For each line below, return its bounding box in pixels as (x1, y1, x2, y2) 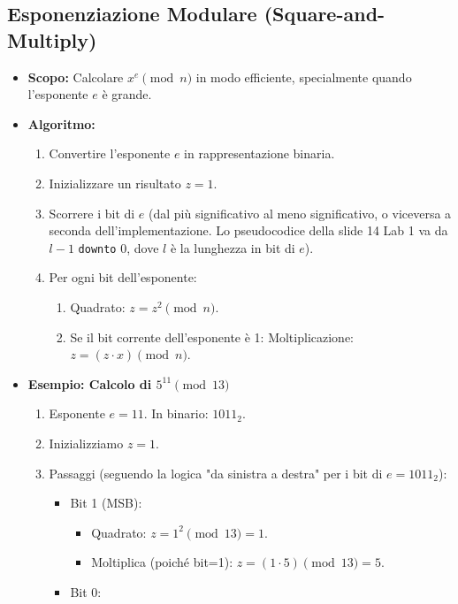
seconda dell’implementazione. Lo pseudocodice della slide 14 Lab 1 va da (49, 221, 448, 240)
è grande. (102, 85, 152, 103)
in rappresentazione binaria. (184, 144, 335, 163)
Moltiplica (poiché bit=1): (91, 553, 233, 571)
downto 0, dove (78, 238, 159, 256)
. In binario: (143, 404, 209, 423)
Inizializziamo (49, 433, 124, 452)
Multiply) (7, 26, 97, 53)
